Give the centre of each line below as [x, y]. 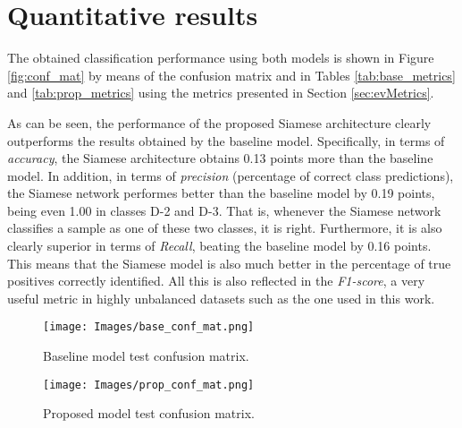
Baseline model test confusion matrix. [146, 356]
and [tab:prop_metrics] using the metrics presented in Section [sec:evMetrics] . [221, 93]
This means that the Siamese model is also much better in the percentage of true [229, 263]
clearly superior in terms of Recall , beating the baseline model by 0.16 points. [219, 246]
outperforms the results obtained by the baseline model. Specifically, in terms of [226, 140]
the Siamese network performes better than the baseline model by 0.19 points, [221, 193]
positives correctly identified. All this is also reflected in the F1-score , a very [216, 281]
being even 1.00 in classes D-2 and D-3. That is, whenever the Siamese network [224, 210]
